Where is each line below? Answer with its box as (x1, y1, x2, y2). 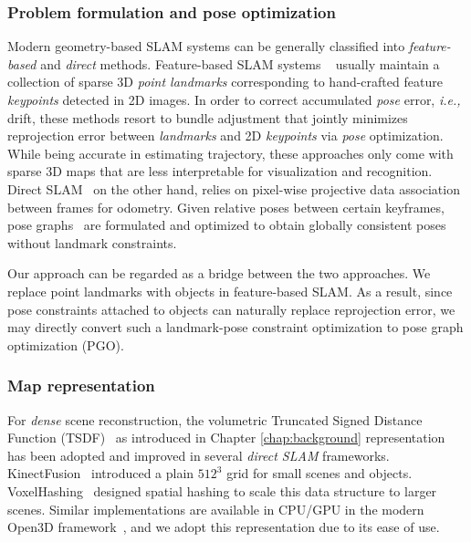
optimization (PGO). (7, 335, 124, 354)
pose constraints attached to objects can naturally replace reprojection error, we (7, 299, 455, 318)
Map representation (7, 374, 155, 397)
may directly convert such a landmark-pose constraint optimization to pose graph (7, 318, 464, 337)
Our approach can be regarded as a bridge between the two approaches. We (7, 264, 431, 283)
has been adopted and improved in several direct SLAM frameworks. (7, 445, 390, 464)
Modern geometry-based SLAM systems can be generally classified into (7, 36, 405, 56)
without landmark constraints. (7, 233, 177, 252)
